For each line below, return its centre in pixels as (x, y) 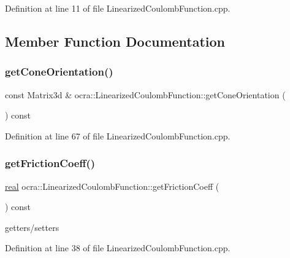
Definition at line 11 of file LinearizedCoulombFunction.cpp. (118, 8)
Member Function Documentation (115, 41)
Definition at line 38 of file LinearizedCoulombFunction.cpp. (118, 248)
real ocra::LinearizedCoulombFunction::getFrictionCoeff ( (112, 186)
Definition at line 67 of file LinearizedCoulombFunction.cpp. (118, 135)
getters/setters (32, 227)
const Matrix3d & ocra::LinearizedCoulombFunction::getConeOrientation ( (145, 94)
